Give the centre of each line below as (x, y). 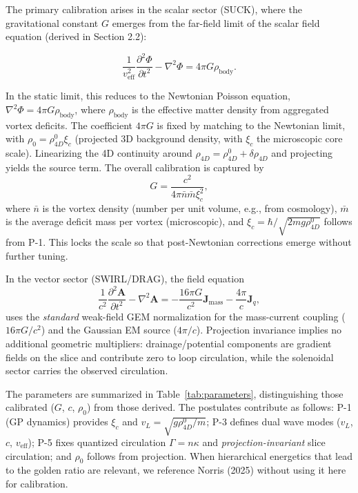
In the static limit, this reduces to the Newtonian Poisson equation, (148, 96)
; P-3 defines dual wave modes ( (274, 422)
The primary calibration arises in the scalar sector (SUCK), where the (154, 9)
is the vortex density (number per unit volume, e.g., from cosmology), (190, 207)
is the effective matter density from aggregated (230, 109)
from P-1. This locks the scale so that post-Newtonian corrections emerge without (179, 242)
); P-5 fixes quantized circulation (97, 442)
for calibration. (37, 483)
